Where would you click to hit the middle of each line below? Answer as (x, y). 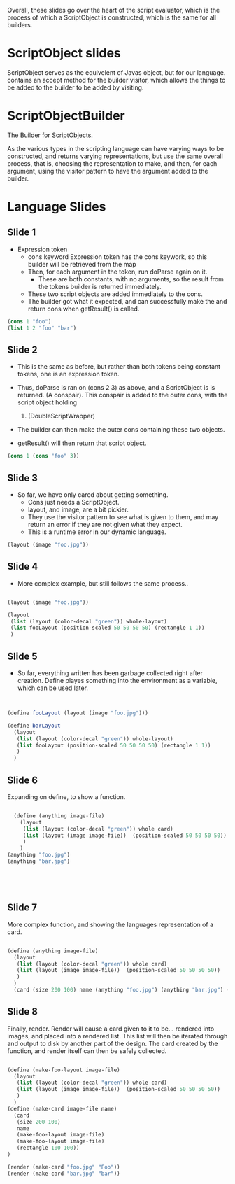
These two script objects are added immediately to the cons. (115, 294)
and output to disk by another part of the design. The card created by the (113, 1043)
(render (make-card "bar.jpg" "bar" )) (64, 1174)
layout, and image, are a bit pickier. (78, 509)
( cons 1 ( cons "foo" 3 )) (43, 456)
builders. (20, 25)
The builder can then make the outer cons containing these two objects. (121, 430)
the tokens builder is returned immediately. (100, 286)
